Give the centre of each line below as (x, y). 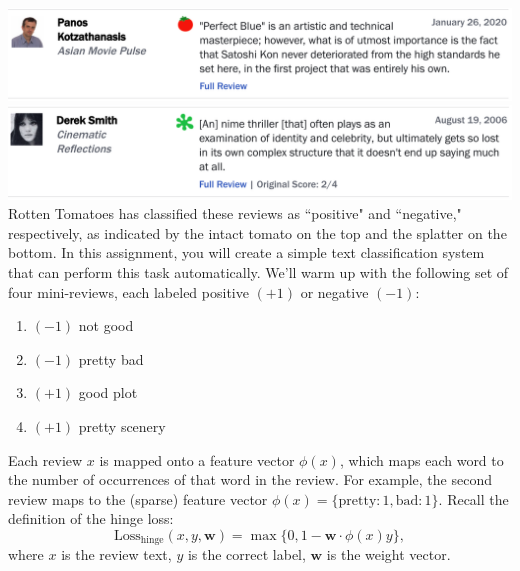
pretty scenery (122, 425)
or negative (334, 291)
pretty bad (111, 358)
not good (106, 325)
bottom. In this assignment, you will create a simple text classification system (246, 252)
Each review (45, 459)
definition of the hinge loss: (91, 518)
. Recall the (473, 498)
